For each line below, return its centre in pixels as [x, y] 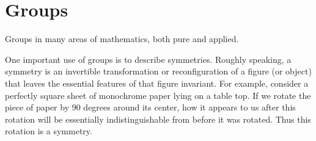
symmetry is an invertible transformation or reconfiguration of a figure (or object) [158, 71]
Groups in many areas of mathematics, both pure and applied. [122, 39]
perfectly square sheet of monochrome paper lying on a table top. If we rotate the [158, 95]
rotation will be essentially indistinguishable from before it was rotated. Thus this [158, 119]
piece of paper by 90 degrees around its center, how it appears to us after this [150, 107]
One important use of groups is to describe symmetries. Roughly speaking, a [148, 59]
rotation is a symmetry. [49, 131]
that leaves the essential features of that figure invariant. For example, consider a [157, 83]
